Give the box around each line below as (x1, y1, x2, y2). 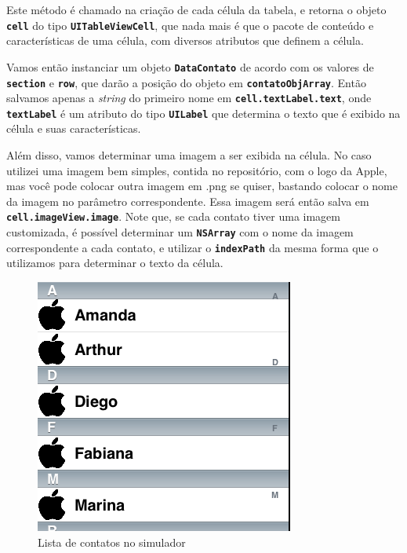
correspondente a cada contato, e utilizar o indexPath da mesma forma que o (6, 239, 379, 255)
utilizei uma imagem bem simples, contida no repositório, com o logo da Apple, (6, 162, 387, 178)
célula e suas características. (6, 120, 141, 137)
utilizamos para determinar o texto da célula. (6, 255, 223, 271)
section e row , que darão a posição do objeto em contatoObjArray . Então (6, 74, 366, 90)
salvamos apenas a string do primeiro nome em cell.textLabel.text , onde (6, 90, 372, 106)
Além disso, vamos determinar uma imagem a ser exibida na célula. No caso (6, 147, 372, 163)
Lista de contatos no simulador (38, 533, 186, 550)
